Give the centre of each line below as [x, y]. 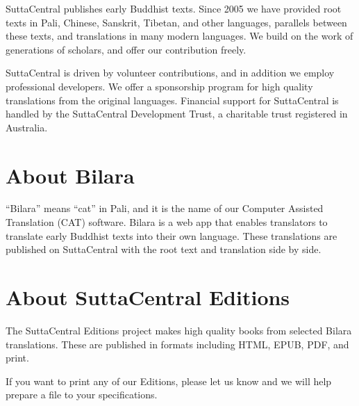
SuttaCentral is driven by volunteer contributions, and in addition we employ [170, 73]
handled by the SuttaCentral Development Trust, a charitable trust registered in [177, 114]
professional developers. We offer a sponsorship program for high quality [159, 86]
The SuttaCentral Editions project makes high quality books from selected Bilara [179, 330]
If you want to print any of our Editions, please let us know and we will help [169, 381]
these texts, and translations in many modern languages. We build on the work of [179, 36]
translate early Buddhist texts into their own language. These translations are [172, 235]
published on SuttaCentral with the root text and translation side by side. [164, 249]
